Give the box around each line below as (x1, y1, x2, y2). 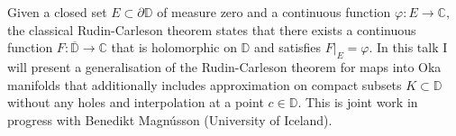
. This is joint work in (297, 93, 418, 112)
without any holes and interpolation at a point (7, 93, 264, 112)
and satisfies (253, 38, 322, 57)
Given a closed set (7, 3, 107, 21)
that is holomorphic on (111, 38, 237, 57)
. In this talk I (369, 38, 448, 57)
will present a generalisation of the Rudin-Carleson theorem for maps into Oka (7, 57, 442, 76)
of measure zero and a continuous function (157, 3, 391, 21)
